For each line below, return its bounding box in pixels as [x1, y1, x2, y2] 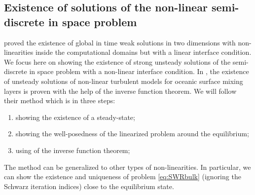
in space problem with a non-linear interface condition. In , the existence [29, 66, 249, 77]
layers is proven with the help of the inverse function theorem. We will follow [4, 85, 237, 96]
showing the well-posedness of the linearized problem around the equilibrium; [15, 128, 249, 139]
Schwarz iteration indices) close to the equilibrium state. [4, 181, 174, 191]
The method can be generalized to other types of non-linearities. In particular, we [4, 161, 251, 172]
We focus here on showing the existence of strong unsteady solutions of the [4, 56, 231, 67]
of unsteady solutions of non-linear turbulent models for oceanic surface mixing [4, 76, 243, 86]
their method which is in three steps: [4, 95, 115, 106]
